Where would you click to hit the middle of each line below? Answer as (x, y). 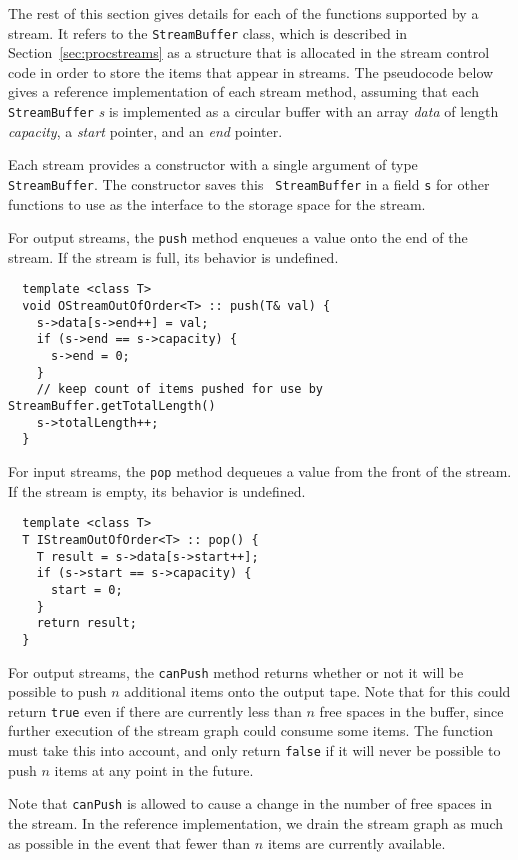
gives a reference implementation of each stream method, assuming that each (243, 91)
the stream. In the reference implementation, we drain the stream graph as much (256, 822)
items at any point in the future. (154, 769)
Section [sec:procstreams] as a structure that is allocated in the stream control (249, 52)
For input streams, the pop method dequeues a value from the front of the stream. (260, 471)
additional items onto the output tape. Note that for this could (317, 691)
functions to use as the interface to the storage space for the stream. (217, 203)
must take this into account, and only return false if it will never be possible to (254, 750)
